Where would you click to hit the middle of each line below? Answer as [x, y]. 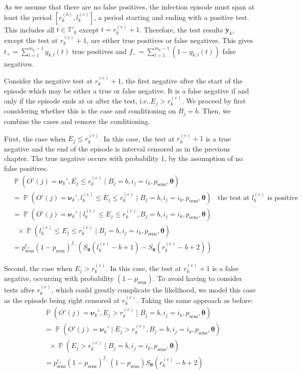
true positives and [99, 51]
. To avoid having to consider [197, 278]
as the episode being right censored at [62, 300]
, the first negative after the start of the [182, 81]
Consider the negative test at [48, 81]
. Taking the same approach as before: [195, 300]
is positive [283, 198]
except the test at [31, 40]
